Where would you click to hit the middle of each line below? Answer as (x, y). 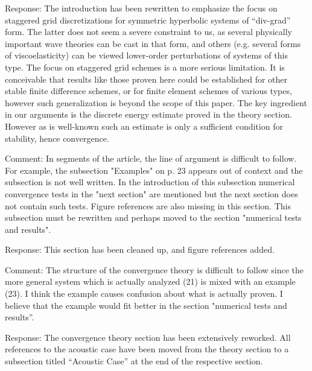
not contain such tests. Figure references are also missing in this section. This (148, 205)
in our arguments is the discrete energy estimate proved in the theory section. (148, 114)
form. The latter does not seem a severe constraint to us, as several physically (148, 32)
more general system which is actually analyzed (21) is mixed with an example (150, 281)
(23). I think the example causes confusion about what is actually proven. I (144, 293)
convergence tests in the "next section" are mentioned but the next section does (151, 193)
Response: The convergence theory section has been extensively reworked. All (148, 337)
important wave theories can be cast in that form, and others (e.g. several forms (153, 43)
